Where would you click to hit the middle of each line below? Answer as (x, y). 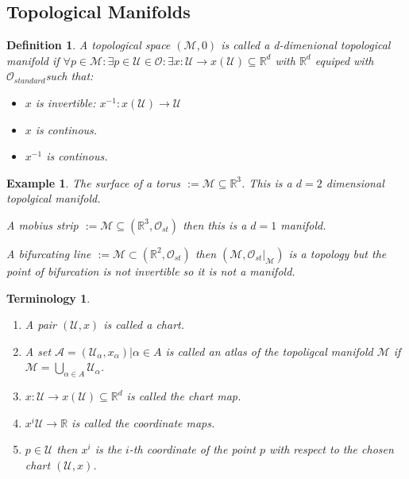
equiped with (344, 60)
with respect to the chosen (331, 449)
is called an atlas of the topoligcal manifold (269, 351)
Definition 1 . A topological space (89, 45)
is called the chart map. (184, 396)
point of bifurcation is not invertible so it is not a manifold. (151, 270)
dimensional (355, 182)
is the (108, 449)
